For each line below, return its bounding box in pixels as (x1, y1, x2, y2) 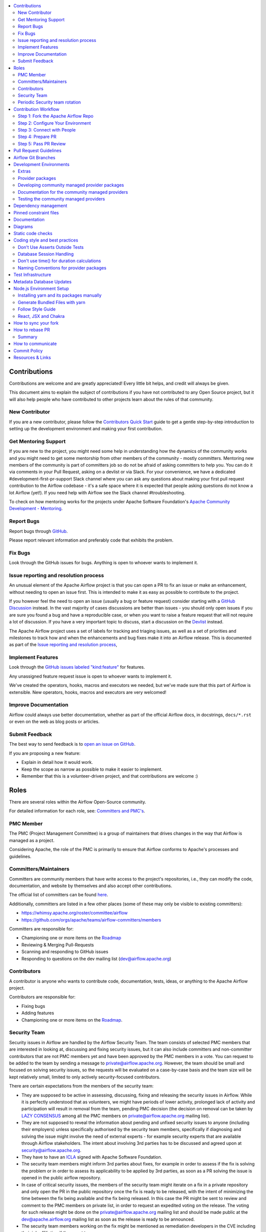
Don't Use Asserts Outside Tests (18, 244, 84, 250)
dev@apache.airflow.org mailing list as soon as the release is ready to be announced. (21, 1216, 195, 1222)
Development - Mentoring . (9, 506, 63, 512)
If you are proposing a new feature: (9, 750, 81, 756)
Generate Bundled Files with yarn (18, 299, 86, 305)
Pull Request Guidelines (13, 148, 62, 154)
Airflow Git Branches (13, 154, 56, 160)
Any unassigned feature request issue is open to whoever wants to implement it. (9, 673, 172, 679)
